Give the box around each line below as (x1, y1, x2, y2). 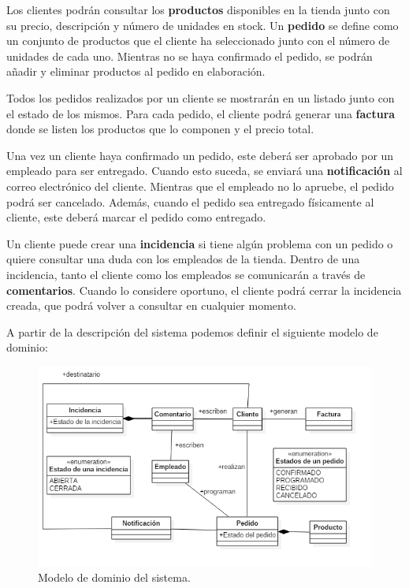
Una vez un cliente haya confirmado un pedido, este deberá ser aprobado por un (6, 147, 394, 163)
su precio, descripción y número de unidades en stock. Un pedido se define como (6, 17, 399, 33)
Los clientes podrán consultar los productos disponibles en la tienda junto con (6, 2, 390, 17)
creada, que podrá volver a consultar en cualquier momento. (6, 297, 296, 314)
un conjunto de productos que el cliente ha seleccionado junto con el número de (6, 32, 390, 49)
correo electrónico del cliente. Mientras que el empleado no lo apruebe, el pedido (6, 177, 394, 194)
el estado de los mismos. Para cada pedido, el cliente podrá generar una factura (6, 105, 396, 121)
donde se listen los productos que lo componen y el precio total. (6, 121, 314, 137)
